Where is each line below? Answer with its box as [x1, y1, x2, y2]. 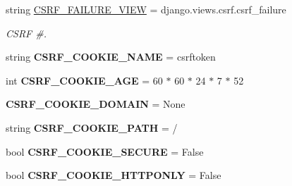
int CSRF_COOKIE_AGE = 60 [6, 73, 163, 87]
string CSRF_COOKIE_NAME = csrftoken [6, 49, 216, 64]
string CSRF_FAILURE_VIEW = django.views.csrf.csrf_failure [6, 2, 286, 16]
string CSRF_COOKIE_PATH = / [6, 120, 178, 135]
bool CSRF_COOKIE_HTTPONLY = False [6, 168, 221, 182]
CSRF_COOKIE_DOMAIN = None [6, 97, 185, 111]
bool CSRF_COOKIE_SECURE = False [6, 144, 204, 159]
